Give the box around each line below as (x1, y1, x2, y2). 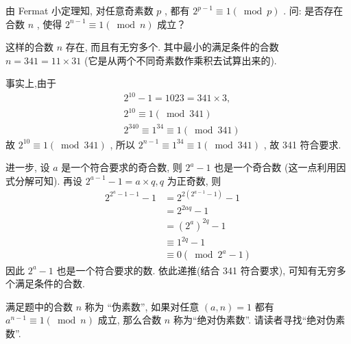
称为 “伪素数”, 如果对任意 (84, 299, 199, 313)
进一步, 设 (5, 160, 50, 174)
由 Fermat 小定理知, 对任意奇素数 (5, 3, 154, 17)
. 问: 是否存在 (283, 3, 343, 17)
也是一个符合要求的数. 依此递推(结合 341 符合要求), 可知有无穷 (56, 263, 337, 277)
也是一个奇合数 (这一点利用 (214, 160, 337, 174)
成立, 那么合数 (97, 313, 162, 327)
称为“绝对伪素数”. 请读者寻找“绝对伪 (173, 313, 336, 327)
